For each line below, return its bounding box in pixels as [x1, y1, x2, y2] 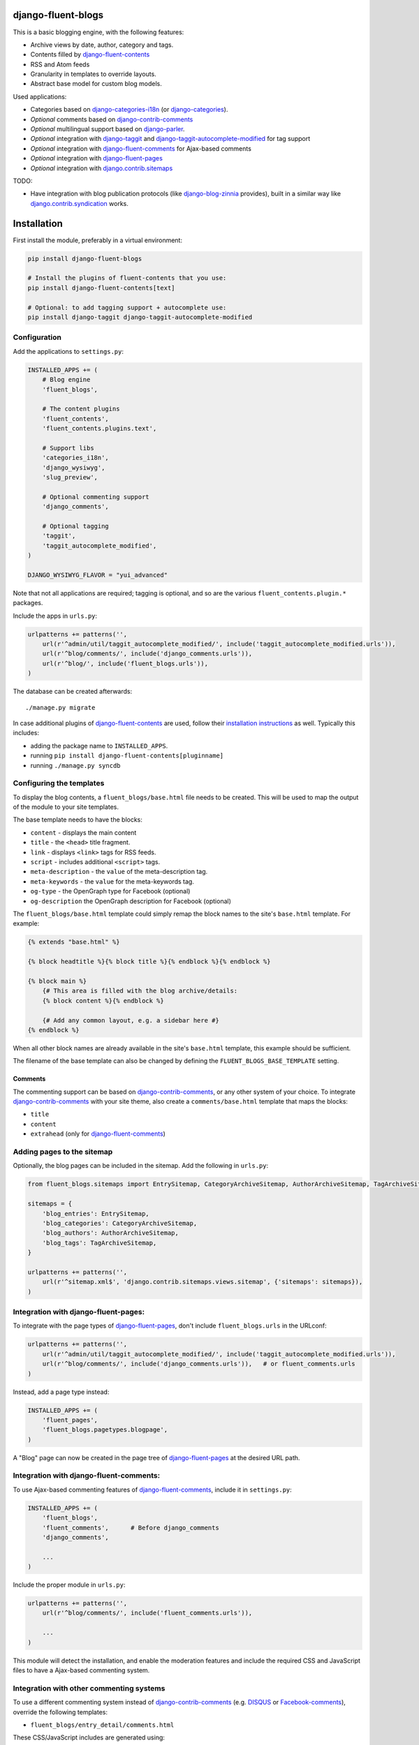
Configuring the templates [13, 778, 105, 788]
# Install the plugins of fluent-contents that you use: [27, 274, 227, 282]
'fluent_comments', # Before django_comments [42, 1524, 219, 1531]
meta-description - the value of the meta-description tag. [30, 868, 208, 876]
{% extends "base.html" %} [27, 938, 120, 946]
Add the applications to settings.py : [13, 347, 124, 355]
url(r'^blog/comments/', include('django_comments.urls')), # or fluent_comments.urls [42, 1360, 355, 1368]
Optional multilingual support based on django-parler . [30, 125, 185, 133]
